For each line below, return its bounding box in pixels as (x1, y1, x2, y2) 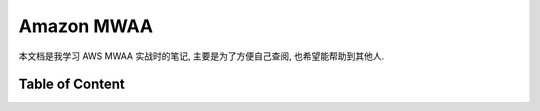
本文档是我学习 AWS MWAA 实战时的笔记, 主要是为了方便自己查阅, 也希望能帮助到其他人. (18, 50, 385, 62)
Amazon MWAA (18, 15, 154, 37)
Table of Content (18, 76, 125, 93)
